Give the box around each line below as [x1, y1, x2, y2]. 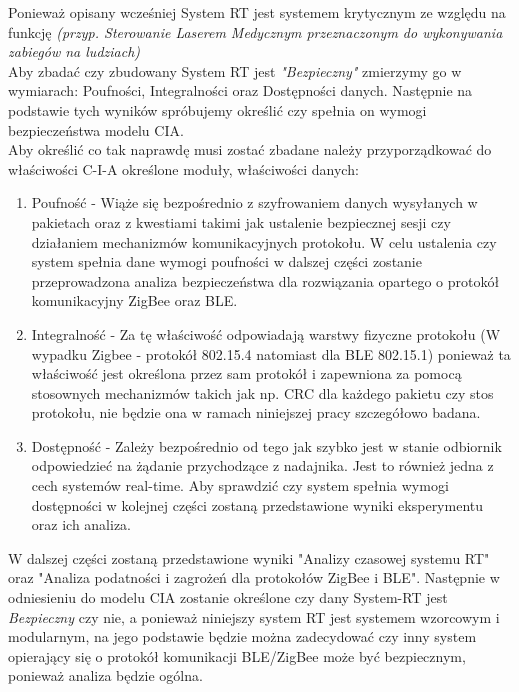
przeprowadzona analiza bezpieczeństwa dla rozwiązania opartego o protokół [31, 270, 500, 291]
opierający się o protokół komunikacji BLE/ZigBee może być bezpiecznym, [8, 645, 466, 666]
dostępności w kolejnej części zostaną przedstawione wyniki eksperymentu [31, 494, 484, 515]
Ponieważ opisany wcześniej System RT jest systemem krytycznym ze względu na [8, 2, 506, 22]
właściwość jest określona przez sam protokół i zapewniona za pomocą [31, 363, 462, 384]
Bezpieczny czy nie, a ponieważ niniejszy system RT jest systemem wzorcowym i [8, 606, 500, 627]
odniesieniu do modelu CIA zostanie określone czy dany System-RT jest [8, 587, 448, 608]
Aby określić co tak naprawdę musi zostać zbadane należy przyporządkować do [8, 139, 492, 160]
